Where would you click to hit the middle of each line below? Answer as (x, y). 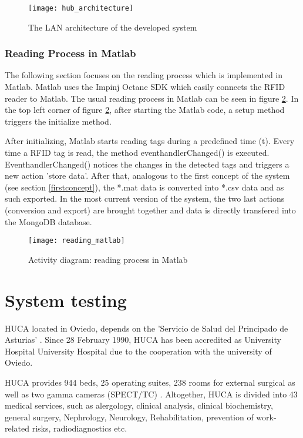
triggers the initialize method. (58, 121)
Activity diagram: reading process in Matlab (108, 259)
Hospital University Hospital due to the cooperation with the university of (138, 351)
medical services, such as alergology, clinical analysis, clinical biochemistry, (139, 405)
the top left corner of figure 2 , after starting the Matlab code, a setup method (145, 110)
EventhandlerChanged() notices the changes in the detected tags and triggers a (147, 164)
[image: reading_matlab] (77, 241)
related (17, 428)
